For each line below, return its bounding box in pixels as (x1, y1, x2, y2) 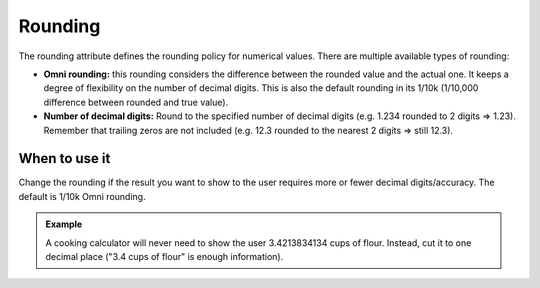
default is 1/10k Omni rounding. (18, 190, 146, 202)
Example (45, 218, 83, 230)
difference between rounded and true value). (43, 96, 229, 108)
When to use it (18, 150, 111, 167)
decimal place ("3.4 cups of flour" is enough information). (45, 250, 284, 262)
